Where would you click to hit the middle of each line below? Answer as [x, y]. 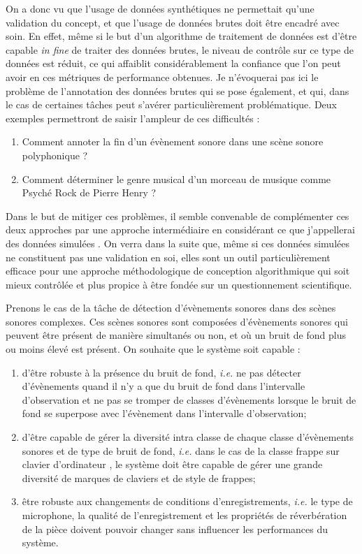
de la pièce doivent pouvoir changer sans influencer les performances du [175, 529]
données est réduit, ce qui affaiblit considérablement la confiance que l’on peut [173, 63]
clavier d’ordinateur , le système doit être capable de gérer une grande [172, 464]
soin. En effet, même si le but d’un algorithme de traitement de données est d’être [181, 36]
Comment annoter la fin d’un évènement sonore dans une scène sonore [173, 141]
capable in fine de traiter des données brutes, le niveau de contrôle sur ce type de [180, 49]
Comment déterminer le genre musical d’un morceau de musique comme [176, 178]
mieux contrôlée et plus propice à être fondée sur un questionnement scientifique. [179, 284]
